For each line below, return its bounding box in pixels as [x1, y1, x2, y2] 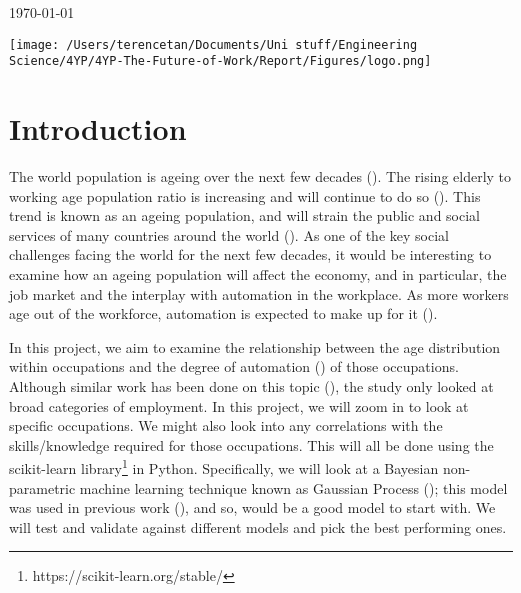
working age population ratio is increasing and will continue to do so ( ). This [9, 185, 481, 206]
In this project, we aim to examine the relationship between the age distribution [9, 336, 501, 357]
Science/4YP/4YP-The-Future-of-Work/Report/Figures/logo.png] [9, 54, 432, 69]
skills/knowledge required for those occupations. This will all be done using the [9, 434, 494, 455]
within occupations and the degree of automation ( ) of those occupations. [9, 356, 459, 377]
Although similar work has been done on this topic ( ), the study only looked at [9, 375, 494, 396]
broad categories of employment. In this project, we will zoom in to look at [9, 395, 469, 416]
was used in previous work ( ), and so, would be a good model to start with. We [9, 497, 496, 518]
